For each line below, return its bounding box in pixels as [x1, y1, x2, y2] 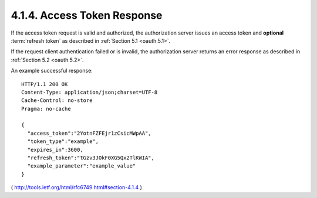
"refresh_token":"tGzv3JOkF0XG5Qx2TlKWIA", [27, 155, 155, 161]
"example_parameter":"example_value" [27, 163, 136, 169]
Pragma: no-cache [21, 105, 71, 112]
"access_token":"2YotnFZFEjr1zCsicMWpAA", [27, 129, 152, 136]
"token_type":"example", [27, 138, 99, 145]
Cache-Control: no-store [21, 97, 93, 104]
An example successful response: [11, 67, 93, 74]
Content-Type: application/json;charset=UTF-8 [21, 88, 158, 95]
